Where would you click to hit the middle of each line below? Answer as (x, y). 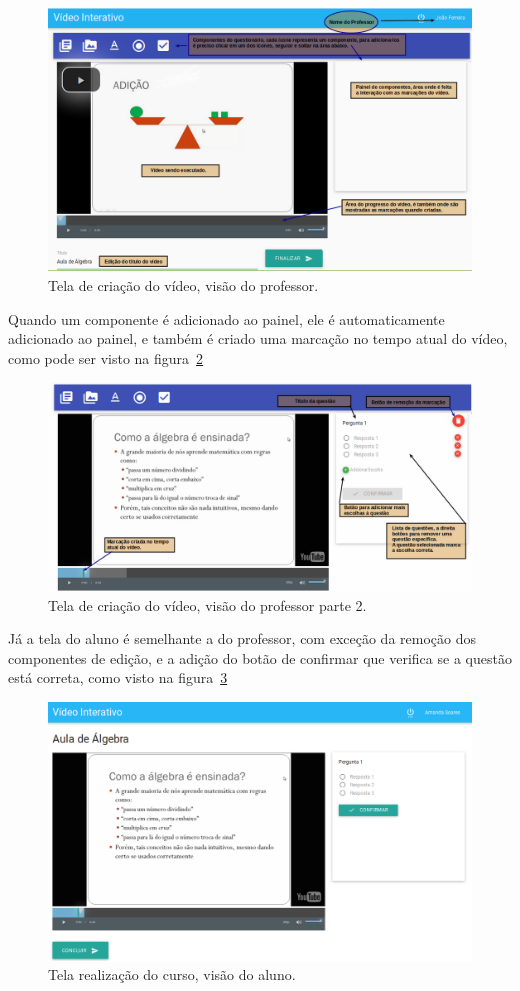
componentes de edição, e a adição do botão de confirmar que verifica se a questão (260, 657)
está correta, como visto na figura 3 (118, 677)
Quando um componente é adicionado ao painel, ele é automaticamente (226, 318)
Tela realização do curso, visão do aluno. (172, 974)
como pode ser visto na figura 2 (106, 357)
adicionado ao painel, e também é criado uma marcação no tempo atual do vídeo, (258, 338)
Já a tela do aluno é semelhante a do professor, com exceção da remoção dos (242, 638)
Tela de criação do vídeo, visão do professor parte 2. (207, 604)
